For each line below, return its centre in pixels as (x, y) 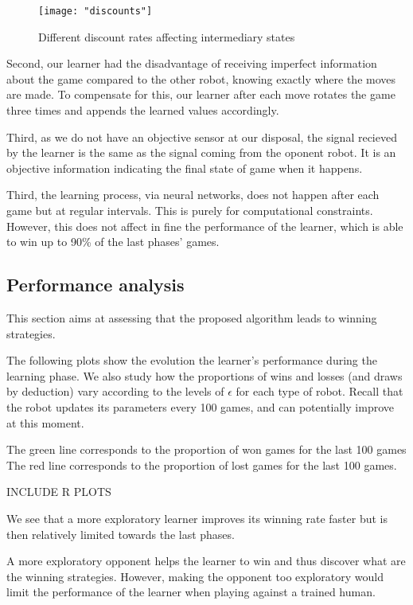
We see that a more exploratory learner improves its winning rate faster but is (197, 518)
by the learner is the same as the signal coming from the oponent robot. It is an (201, 152)
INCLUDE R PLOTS (59, 492)
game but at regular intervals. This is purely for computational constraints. (190, 210)
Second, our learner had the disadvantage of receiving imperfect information (192, 63)
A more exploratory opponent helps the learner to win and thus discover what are (206, 561)
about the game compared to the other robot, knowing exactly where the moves (201, 78)
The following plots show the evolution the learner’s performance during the (192, 360)
